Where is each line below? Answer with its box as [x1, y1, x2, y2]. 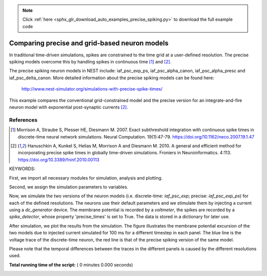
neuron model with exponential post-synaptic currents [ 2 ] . [9, 104, 128, 110]
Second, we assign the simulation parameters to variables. [9, 184, 129, 190]
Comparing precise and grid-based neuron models [9, 39, 169, 47]
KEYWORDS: [9, 166, 36, 172]
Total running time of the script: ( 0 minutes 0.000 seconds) [9, 262, 133, 268]
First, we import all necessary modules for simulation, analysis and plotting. [9, 175, 163, 181]
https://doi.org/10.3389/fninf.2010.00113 [18, 156, 100, 163]
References [9, 116, 38, 123]
